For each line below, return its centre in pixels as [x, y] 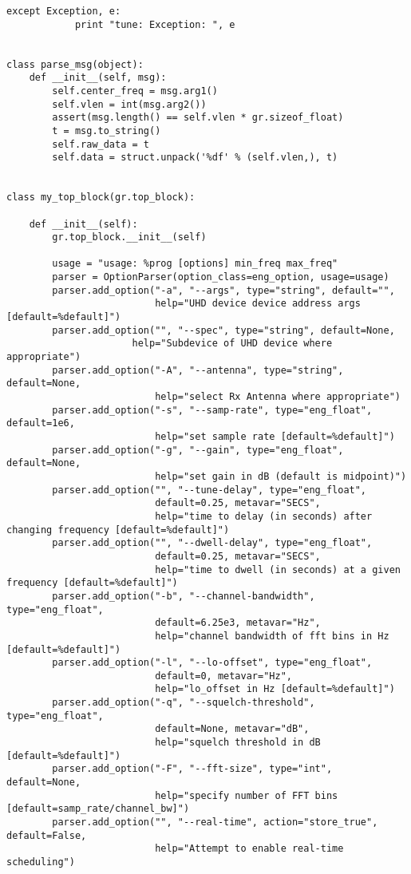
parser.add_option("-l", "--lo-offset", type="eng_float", [212, 663]
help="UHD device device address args [258, 304]
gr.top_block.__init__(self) [129, 237]
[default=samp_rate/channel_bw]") [98, 809]
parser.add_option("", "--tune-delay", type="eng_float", [209, 490]
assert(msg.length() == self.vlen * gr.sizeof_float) [198, 118]
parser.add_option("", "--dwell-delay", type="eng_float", [212, 543]
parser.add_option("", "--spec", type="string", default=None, [223, 330]
